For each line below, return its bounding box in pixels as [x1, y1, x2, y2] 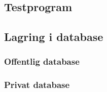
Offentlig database [4, 55, 80, 68]
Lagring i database [4, 29, 103, 44]
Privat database [4, 78, 70, 91]
